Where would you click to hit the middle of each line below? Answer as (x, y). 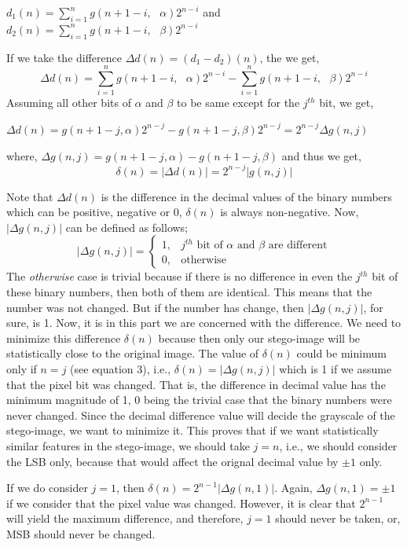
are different (298, 246)
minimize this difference (64, 338)
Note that (30, 196)
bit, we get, (346, 103)
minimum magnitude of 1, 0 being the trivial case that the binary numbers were (199, 400)
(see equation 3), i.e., (121, 368)
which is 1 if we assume (335, 368)
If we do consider (47, 488)
